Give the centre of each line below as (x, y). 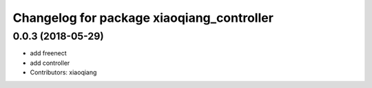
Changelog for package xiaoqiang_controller (143, 18)
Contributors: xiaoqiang (63, 72)
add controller (50, 63)
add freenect (48, 53)
